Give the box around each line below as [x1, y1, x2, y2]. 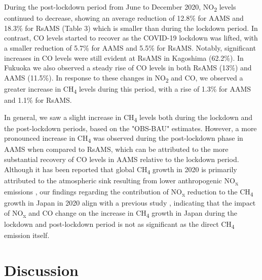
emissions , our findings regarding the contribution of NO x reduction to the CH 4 [4, 186, 253, 198]
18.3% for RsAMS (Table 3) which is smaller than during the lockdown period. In [4, 22, 258, 33]
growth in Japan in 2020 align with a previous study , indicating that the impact [4, 197, 256, 208]
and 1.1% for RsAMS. [4, 94, 72, 105]
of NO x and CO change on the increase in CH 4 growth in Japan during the [4, 207, 238, 219]
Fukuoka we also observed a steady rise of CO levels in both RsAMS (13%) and [4, 62, 252, 73]
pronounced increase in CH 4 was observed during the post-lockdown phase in [4, 133, 243, 145]
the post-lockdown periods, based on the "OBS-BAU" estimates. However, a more [4, 123, 257, 133]
